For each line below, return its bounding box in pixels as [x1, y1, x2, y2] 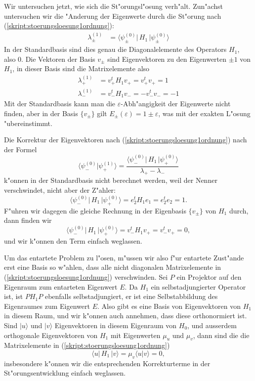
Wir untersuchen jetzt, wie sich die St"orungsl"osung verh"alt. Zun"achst [4, 1, 223, 11]
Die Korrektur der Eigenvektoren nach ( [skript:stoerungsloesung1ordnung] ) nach [4, 134, 247, 145]
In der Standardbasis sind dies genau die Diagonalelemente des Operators [4, 44, 227, 54]
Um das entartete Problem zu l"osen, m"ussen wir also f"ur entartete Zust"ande [4, 252, 244, 262]
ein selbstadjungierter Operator [151, 281, 246, 292]
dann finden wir [4, 215, 52, 225]
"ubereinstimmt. [4, 118, 52, 128]
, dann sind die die [193, 330, 250, 340]
